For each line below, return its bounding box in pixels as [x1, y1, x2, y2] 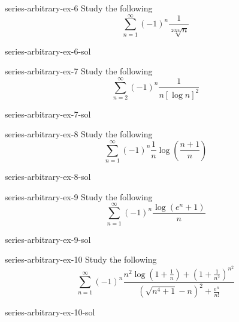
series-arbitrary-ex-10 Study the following [5, 253, 157, 266]
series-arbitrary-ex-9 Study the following [5, 190, 153, 203]
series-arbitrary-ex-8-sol [5, 170, 91, 183]
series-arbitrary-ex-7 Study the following [5, 65, 153, 77]
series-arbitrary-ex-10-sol [5, 306, 95, 318]
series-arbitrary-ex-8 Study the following [5, 128, 153, 140]
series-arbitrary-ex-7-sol [5, 107, 91, 120]
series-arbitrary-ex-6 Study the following [5, 2, 153, 14]
